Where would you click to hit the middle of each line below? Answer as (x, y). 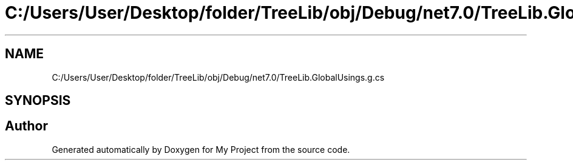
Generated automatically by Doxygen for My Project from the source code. (201, 149)
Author (26, 126)
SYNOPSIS (38, 101)
